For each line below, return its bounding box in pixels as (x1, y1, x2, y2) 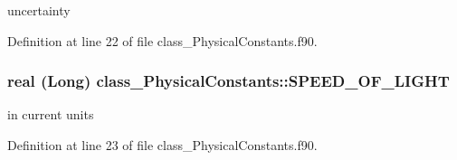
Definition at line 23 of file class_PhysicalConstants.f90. (7, 136, 318, 154)
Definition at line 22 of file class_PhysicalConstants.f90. (7, 31, 318, 50)
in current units (7, 105, 94, 124)
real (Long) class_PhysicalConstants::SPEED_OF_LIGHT (7, 70, 450, 92)
